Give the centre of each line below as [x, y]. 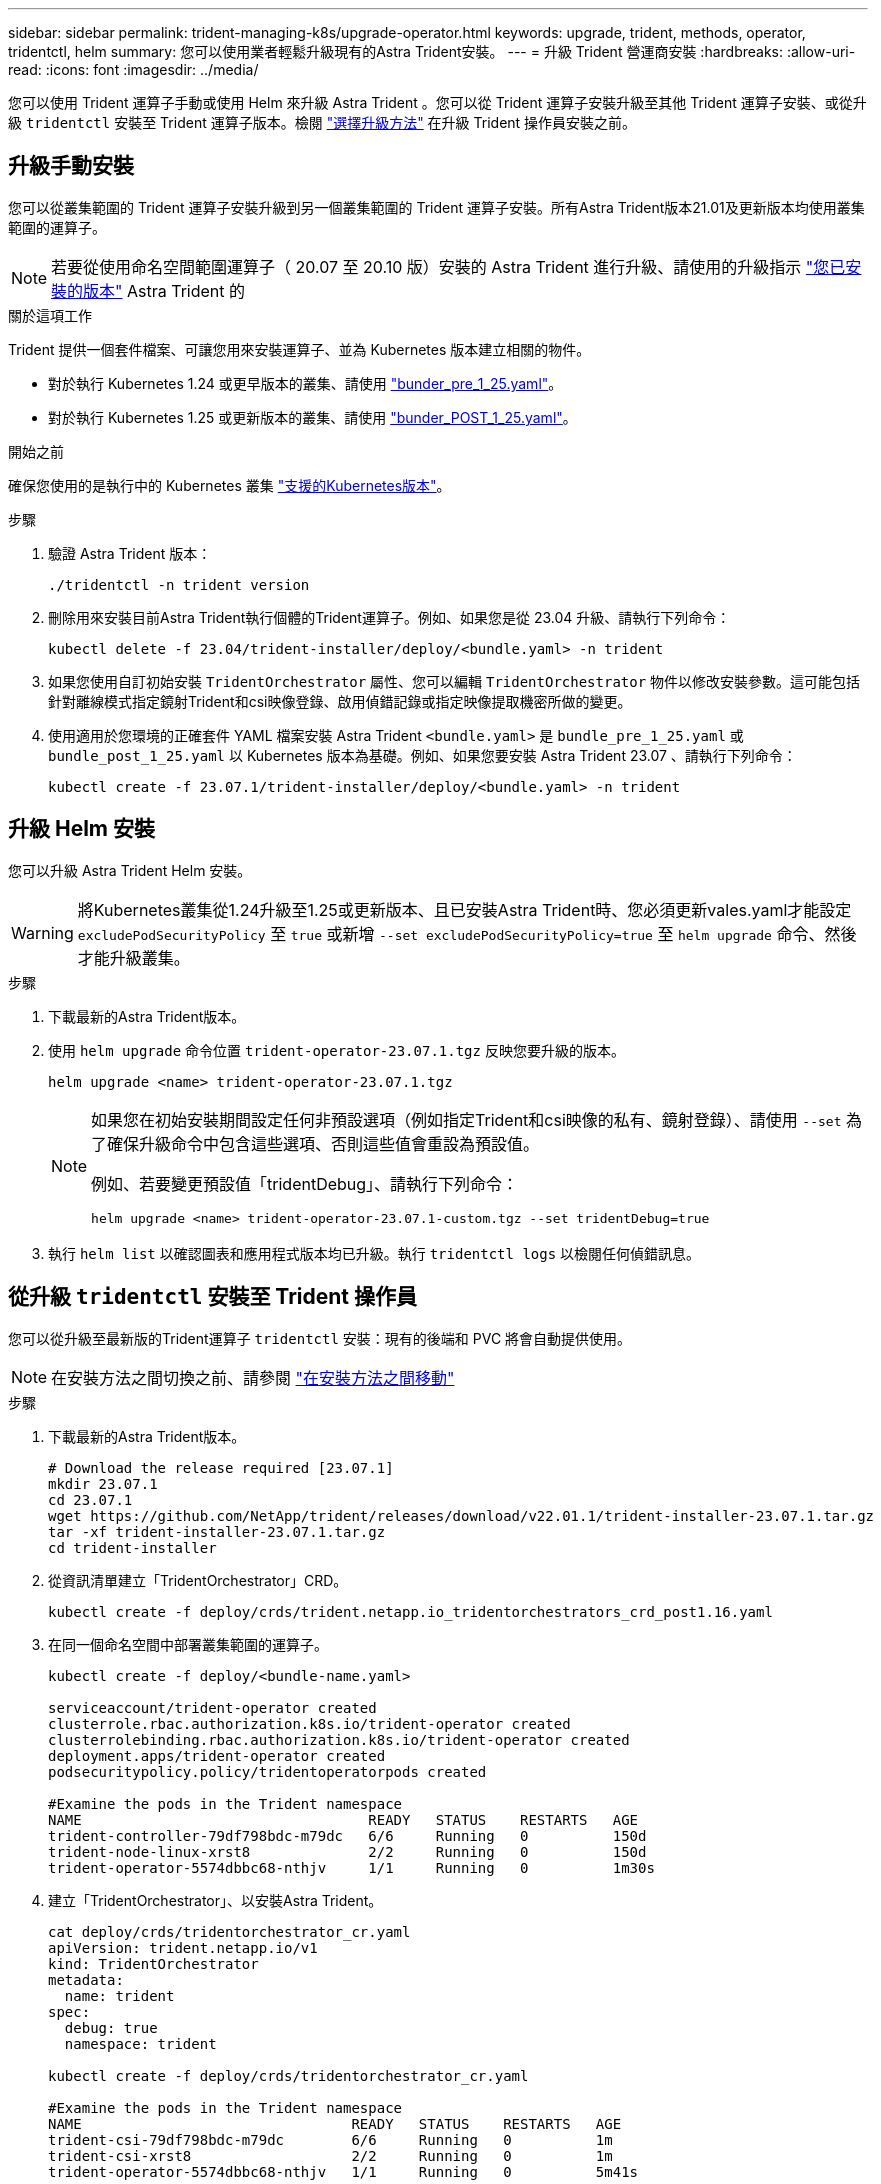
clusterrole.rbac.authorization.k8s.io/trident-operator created [309, 1723]
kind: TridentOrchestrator [153, 1963]
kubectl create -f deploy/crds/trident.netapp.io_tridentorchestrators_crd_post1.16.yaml [410, 1611]
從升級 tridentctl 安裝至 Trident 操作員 [213, 1297]
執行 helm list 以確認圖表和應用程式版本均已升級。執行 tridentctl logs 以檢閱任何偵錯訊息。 [374, 1253]
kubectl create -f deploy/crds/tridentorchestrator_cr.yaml [288, 2075]
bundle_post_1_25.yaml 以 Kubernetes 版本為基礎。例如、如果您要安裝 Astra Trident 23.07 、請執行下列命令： [422, 755]
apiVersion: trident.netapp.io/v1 [183, 1947]
